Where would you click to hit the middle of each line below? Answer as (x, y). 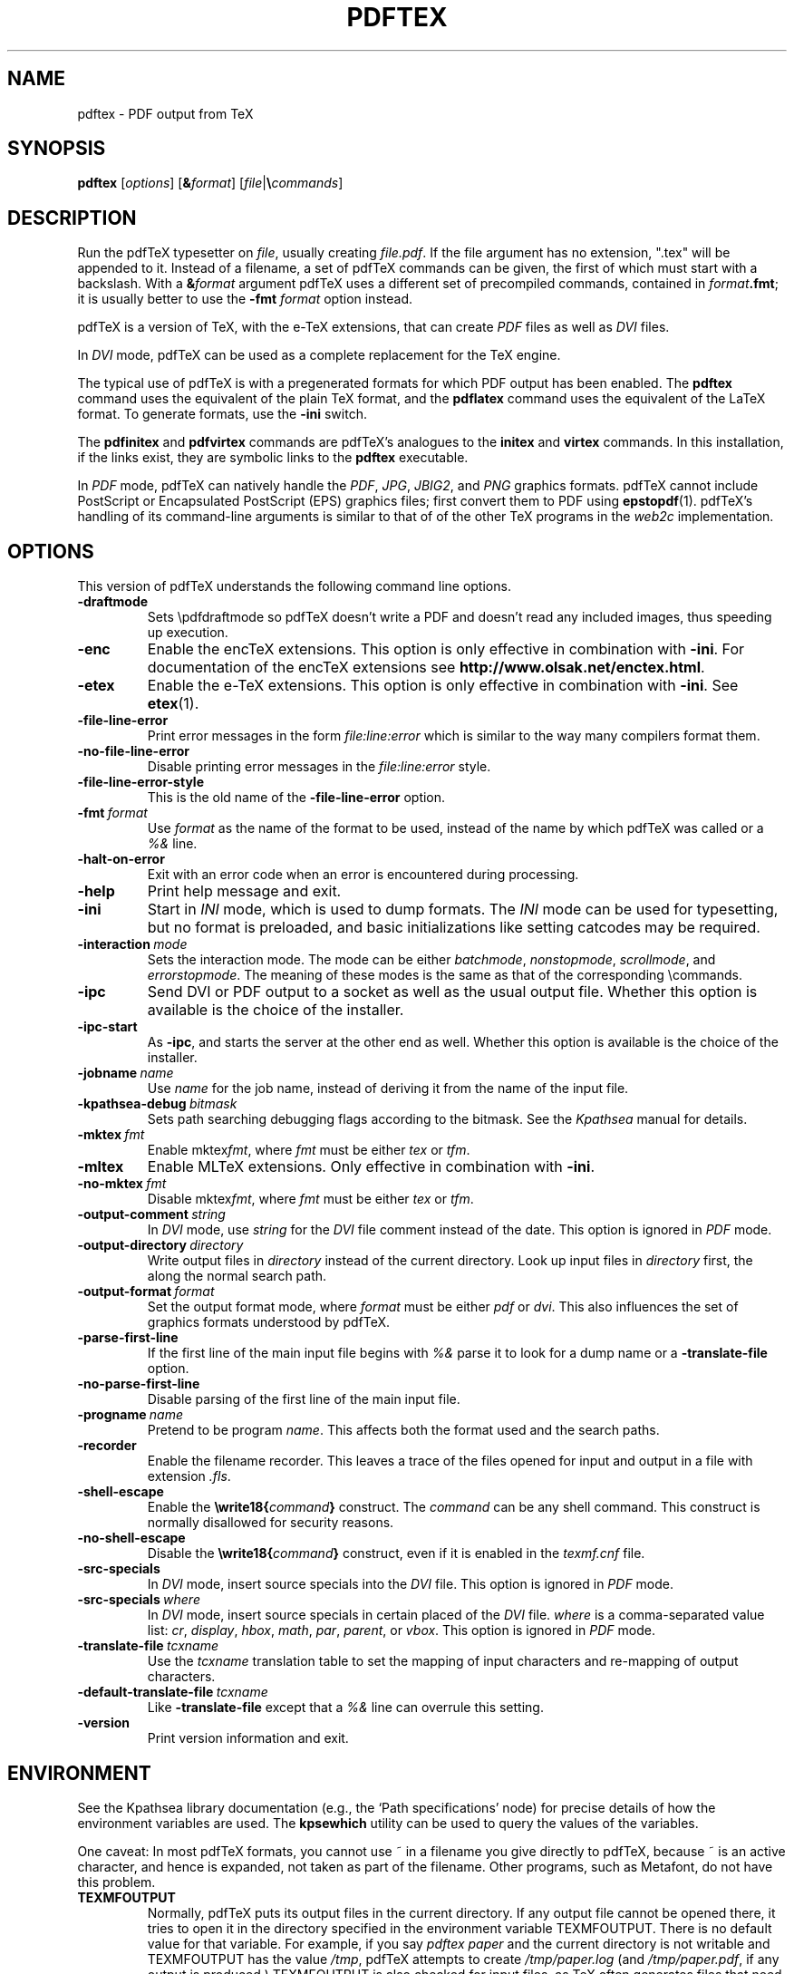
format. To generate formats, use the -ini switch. (222, 414)
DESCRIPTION (72, 218)
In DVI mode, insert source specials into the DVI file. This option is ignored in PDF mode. (411, 1584)
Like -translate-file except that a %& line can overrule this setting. (345, 1708)
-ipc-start (107, 1027)
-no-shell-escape (131, 1538)
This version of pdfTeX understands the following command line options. (294, 586)
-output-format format (146, 1292)
